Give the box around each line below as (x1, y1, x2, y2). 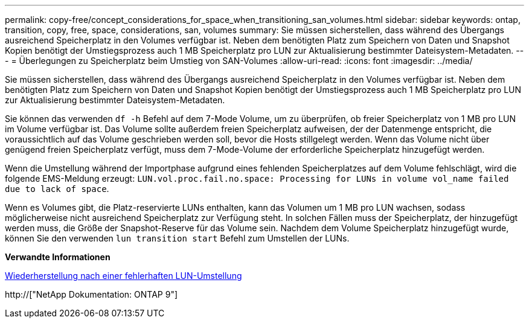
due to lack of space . (5, 184, 109, 194)
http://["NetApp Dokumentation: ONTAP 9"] (5, 289, 178, 299)
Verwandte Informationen (5, 252, 111, 262)
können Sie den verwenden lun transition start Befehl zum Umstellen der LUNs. (5, 233, 350, 243)
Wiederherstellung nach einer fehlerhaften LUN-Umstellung (5, 270, 242, 281)
